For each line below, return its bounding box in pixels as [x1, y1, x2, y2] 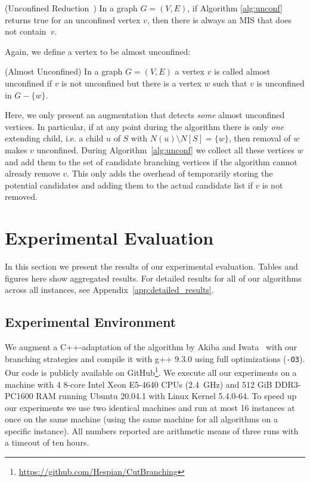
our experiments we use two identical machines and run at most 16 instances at [5, 401, 295, 413]
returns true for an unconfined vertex [5, 13, 141, 26]
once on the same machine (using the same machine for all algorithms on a [5, 413, 278, 425]
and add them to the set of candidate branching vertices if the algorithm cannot [5, 155, 297, 168]
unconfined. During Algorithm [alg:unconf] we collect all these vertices [36, 143, 295, 156]
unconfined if [5, 76, 52, 89]
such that [213, 76, 247, 89]
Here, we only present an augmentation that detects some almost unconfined [5, 109, 285, 121]
